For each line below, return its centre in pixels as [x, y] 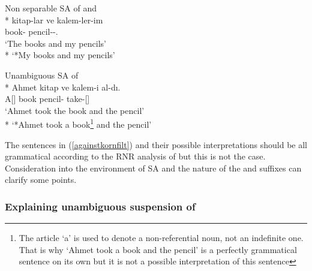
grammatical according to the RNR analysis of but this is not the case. [135, 156]
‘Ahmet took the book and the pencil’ [75, 110]
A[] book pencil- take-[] [47, 99]
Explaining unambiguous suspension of [100, 206]
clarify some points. [41, 180]
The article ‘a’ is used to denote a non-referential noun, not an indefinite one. [161, 238]
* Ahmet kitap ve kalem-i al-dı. [63, 87]
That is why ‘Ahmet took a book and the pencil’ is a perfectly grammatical [158, 249]
